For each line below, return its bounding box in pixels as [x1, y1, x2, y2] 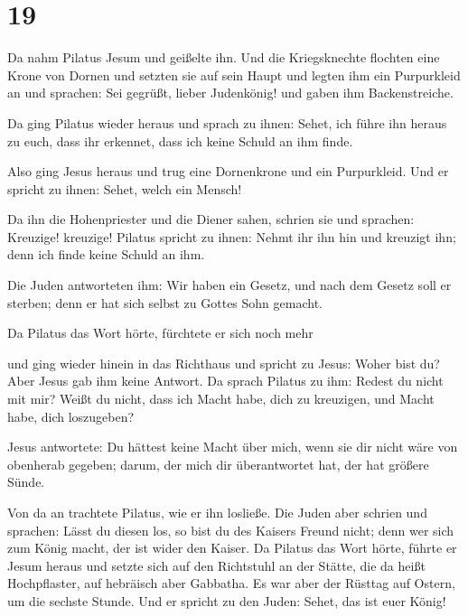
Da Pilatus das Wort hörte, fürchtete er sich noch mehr [7, 323, 314, 342]
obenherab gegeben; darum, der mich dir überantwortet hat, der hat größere [7, 454, 429, 473]
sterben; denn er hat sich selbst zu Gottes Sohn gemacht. [7, 293, 323, 312]
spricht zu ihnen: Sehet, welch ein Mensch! [7, 179, 242, 198]
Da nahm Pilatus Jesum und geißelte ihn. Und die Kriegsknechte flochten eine [7, 48, 440, 67]
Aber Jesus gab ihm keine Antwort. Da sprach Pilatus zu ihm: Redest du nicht [7, 371, 444, 390]
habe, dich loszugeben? [7, 406, 135, 425]
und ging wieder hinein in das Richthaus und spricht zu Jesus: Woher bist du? [7, 353, 440, 372]
